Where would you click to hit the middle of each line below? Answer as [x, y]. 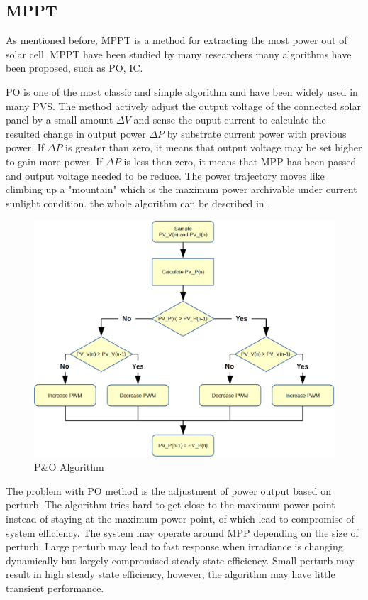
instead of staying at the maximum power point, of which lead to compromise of [180, 519]
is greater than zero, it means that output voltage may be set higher [214, 147]
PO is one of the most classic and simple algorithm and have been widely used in [182, 91]
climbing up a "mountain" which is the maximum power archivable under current [182, 189]
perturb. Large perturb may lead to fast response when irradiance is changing [174, 546]
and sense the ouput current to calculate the [230, 120]
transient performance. [55, 588]
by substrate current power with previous [257, 133]
